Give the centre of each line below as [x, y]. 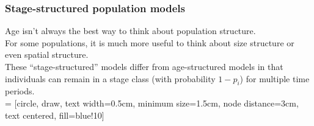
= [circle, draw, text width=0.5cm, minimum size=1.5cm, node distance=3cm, [152, 103]
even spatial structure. [47, 54]
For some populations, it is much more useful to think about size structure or [150, 42]
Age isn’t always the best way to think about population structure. [130, 31]
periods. [20, 91]
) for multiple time [275, 78]
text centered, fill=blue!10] [55, 115]
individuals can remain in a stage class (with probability [110, 78]
